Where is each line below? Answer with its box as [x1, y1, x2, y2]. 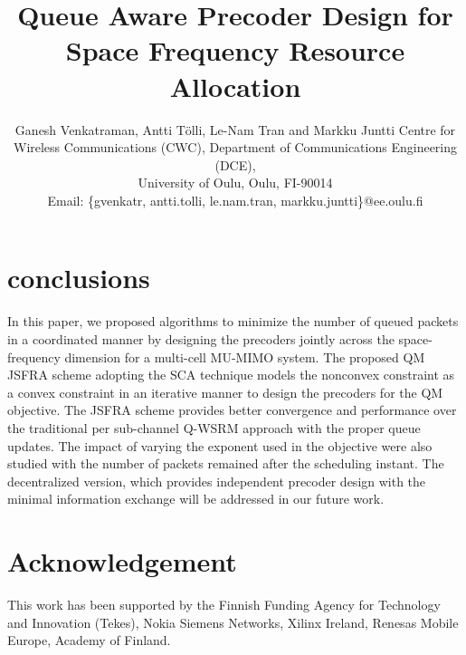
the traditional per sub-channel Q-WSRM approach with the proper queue [7, 418, 421, 437]
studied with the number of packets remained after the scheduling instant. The [7, 454, 444, 473]
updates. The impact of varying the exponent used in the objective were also [7, 436, 433, 455]
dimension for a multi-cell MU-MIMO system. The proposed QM [64, 347, 425, 366]
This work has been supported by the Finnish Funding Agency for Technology [7, 595, 441, 614]
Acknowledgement [7, 543, 237, 580]
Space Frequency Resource [65, 32, 405, 69]
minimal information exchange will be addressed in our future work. [7, 489, 385, 508]
